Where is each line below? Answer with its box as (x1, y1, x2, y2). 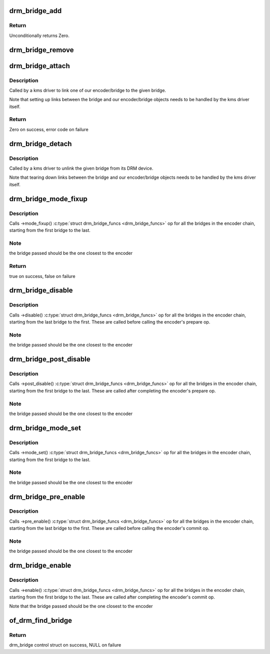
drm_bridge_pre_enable (9, 492, 85, 501)
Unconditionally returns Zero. (9, 33, 70, 39)
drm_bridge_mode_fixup (9, 194, 87, 203)
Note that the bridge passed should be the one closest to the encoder (9, 603, 153, 609)
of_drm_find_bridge (9, 616, 72, 625)
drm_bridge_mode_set (9, 424, 81, 432)
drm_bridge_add (9, 7, 62, 15)
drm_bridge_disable (9, 286, 73, 295)
